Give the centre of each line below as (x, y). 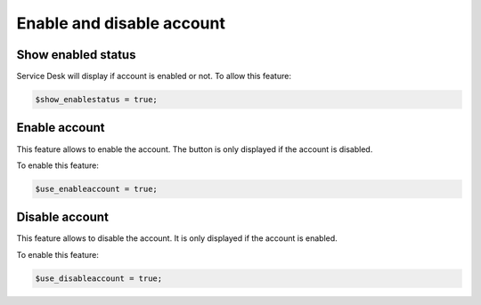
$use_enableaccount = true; (96, 189)
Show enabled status (76, 55)
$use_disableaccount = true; (99, 278)
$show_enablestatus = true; (96, 100)
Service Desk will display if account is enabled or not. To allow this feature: (154, 76)
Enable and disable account (121, 23)
